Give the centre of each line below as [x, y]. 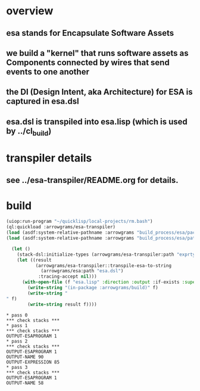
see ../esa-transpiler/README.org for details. [92, 180]
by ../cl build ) [29, 132]
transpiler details [49, 158]
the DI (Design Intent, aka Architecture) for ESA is [100, 92]
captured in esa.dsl [43, 102]
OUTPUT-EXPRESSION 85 [33, 362]
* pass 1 [17, 325]
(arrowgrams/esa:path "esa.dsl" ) [82, 271]
